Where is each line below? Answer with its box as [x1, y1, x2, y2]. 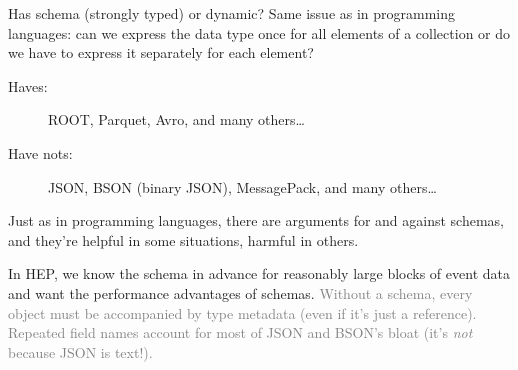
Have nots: [8, 142, 73, 163]
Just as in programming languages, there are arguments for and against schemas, [8, 210, 505, 231]
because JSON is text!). [8, 341, 153, 362]
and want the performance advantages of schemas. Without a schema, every [8, 282, 473, 303]
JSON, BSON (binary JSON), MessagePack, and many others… [48, 176, 437, 197]
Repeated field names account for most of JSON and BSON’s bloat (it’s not [8, 322, 473, 343]
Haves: [8, 75, 48, 96]
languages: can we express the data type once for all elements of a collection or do [8, 22, 511, 43]
